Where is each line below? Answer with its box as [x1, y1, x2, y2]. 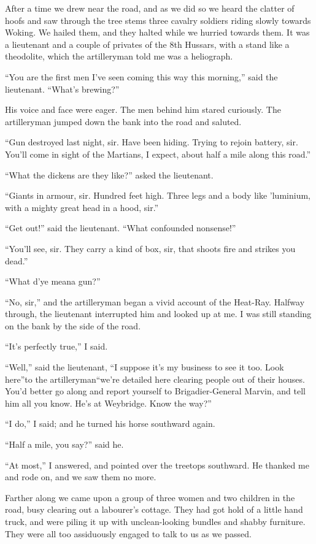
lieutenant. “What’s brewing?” [5, 82, 120, 95]
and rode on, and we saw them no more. [5, 470, 156, 483]
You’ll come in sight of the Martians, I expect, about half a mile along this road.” [5, 147, 311, 160]
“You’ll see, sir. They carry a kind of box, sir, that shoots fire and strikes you [5, 242, 296, 255]
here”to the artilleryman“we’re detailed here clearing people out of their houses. [5, 372, 305, 385]
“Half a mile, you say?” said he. [5, 438, 124, 451]
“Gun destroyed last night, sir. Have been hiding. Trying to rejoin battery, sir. [5, 136, 298, 148]
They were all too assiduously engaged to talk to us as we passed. [5, 527, 252, 540]
